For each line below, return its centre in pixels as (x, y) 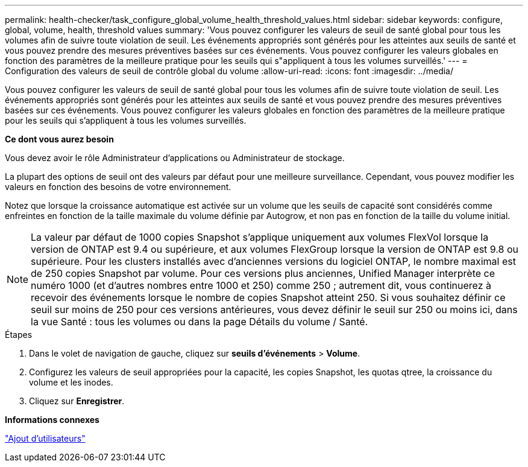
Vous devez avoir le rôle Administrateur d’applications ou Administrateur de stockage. (175, 158)
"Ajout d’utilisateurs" (45, 438)
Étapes (19, 335)
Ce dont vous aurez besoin (59, 139)
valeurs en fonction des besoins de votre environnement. (118, 187)
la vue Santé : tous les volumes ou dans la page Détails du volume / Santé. (200, 322)
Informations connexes (52, 420)
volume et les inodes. (71, 382)
